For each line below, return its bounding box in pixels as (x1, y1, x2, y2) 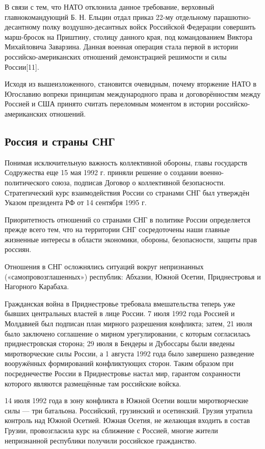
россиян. (5, 244, 32, 255)
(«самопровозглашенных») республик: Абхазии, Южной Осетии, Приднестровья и (5, 271, 261, 282)
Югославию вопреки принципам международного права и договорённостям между (5, 88, 261, 99)
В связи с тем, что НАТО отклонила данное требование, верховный (5, 2, 215, 12)
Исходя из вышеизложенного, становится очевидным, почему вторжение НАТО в (5, 78, 257, 89)
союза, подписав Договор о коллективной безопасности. (51, 177, 226, 187)
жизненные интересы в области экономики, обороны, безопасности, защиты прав (5, 234, 257, 244)
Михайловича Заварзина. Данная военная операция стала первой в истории (5, 41, 238, 52)
